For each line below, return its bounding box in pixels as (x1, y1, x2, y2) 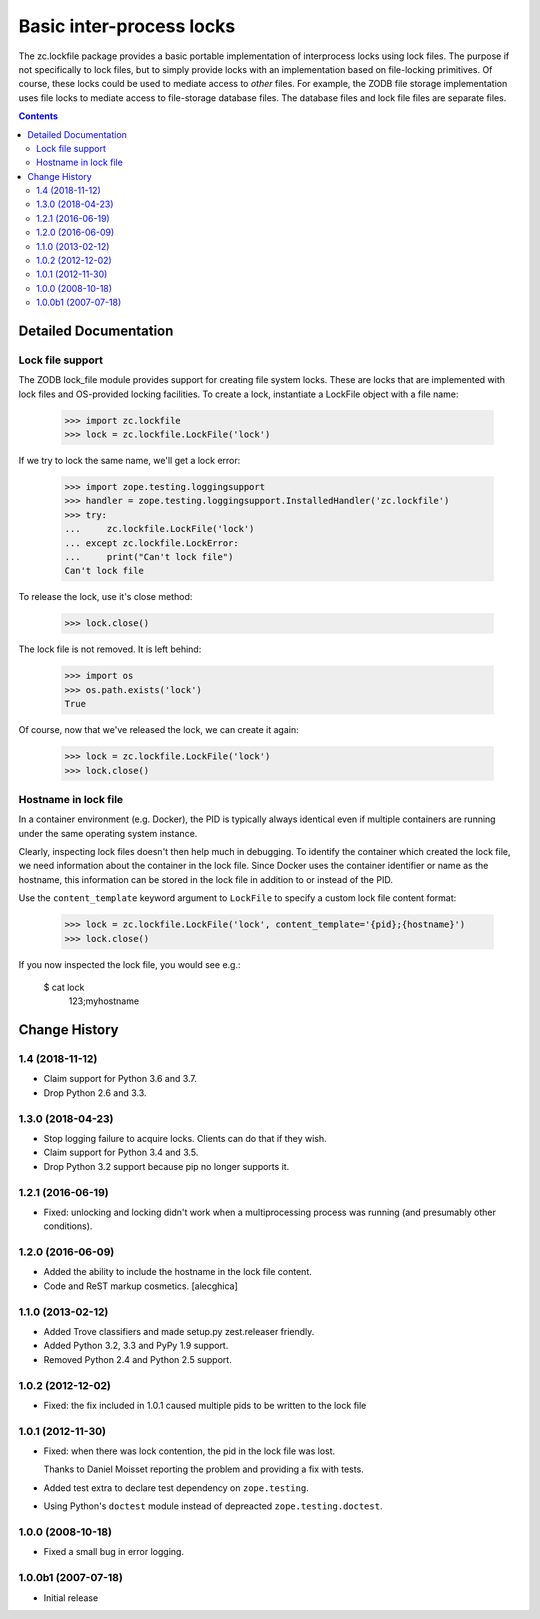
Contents (18, 110, 59, 122)
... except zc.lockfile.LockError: (64, 537, 239, 549)
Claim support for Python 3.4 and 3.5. (43, 1146, 199, 1159)
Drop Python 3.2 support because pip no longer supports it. (43, 1160, 290, 1172)
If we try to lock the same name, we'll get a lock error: (18, 455, 241, 467)
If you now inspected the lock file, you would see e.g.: (18, 958, 241, 970)
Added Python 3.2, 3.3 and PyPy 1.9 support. (43, 1340, 229, 1352)
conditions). (43, 1220, 93, 1232)
